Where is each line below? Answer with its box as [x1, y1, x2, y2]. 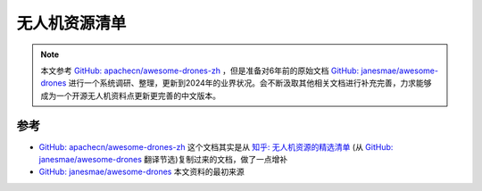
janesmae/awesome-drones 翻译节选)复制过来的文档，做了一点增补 [38, 154, 288, 165]
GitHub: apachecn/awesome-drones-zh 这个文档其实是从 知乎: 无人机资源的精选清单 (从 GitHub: [38, 141, 394, 152]
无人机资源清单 [16, 13, 127, 33]
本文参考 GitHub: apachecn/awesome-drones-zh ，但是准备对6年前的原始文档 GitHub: [40, 65, 360, 76]
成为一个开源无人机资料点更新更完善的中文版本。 [40, 90, 220, 101]
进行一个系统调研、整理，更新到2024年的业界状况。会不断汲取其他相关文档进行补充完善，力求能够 [68, 78, 432, 88]
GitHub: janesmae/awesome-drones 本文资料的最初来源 [38, 166, 245, 178]
